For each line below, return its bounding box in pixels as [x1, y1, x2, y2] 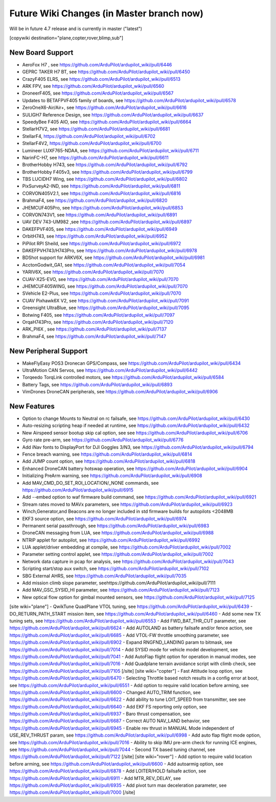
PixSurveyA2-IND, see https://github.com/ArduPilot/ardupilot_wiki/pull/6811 [22, 183, 180, 189]
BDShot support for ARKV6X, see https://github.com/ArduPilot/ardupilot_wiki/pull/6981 [22, 254, 205, 261]
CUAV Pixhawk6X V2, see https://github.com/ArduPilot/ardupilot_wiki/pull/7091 [22, 297, 189, 303]
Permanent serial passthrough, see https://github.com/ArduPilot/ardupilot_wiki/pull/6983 [22, 523, 210, 529]
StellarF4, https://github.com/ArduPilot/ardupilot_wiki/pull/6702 [22, 133, 156, 139]
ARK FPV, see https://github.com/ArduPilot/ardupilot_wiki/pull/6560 [22, 83, 165, 89]
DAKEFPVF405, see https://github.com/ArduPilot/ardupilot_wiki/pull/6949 [22, 226, 177, 232]
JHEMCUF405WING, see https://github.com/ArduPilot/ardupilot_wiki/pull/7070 [22, 283, 188, 289]
